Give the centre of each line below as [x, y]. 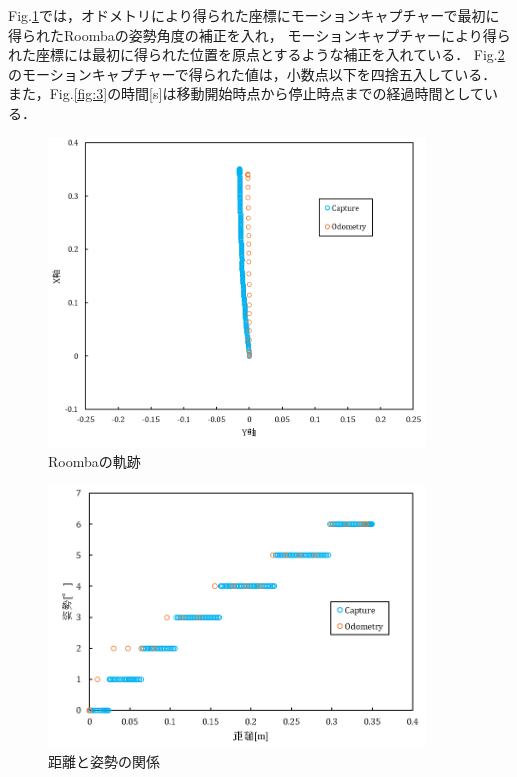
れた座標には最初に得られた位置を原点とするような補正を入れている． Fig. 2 [256, 54]
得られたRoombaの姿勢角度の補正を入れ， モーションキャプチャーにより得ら [259, 34]
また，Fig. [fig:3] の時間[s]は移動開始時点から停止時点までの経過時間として [246, 93]
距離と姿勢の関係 [104, 760]
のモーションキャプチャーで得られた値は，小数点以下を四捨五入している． [252, 73]
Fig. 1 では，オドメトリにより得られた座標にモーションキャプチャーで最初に [254, 15]
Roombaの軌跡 [94, 460]
